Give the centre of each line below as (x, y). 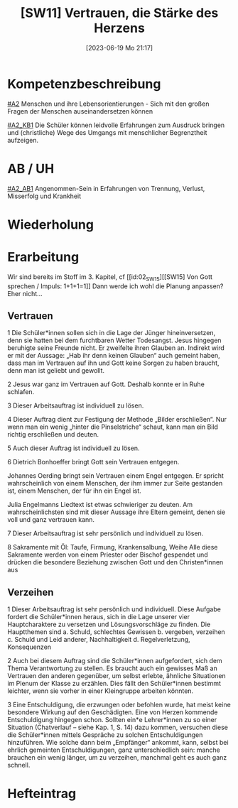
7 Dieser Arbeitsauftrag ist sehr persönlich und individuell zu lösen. (106, 533)
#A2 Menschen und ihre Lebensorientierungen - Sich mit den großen (108, 104)
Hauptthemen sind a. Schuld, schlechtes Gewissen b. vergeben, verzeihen (116, 632)
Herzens (119, 28)
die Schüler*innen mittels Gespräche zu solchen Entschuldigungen (105, 735)
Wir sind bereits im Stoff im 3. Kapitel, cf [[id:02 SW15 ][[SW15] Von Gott (110, 277)
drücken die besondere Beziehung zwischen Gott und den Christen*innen (115, 562)
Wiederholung (51, 224)
